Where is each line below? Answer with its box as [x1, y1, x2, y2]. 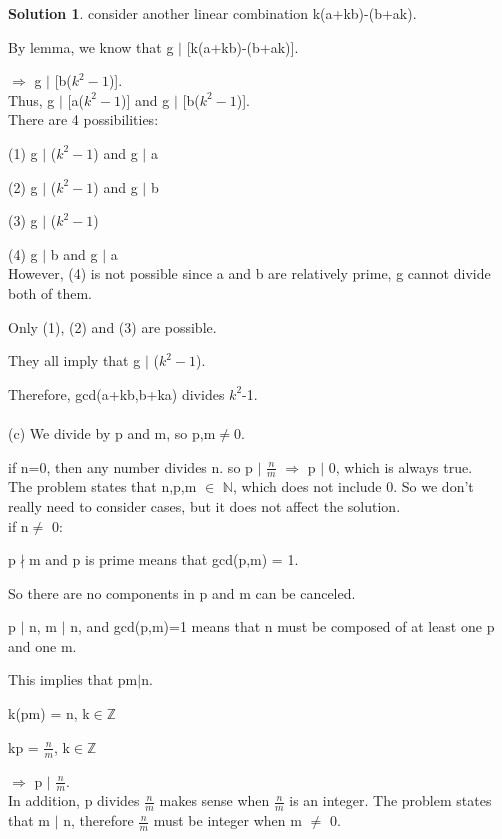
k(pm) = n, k [8, 703, 90, 724]
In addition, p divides [8, 790, 140, 811]
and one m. [8, 635, 77, 656]
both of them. [8, 282, 93, 303]
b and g [50, 243, 98, 264]
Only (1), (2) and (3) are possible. [8, 316, 217, 337]
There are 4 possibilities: [8, 109, 159, 130]
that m [8, 810, 50, 831]
